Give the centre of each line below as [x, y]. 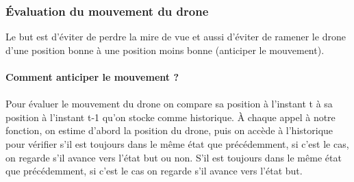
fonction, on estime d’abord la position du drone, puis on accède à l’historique [169, 130]
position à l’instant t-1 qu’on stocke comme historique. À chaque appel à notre [170, 117]
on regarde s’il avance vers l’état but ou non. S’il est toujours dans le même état [174, 157]
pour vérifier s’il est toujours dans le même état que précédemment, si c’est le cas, [177, 143]
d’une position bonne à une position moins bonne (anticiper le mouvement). [165, 50]
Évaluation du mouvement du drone [107, 11]
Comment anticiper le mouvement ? [92, 77]
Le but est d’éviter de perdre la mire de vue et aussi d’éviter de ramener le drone [176, 37]
